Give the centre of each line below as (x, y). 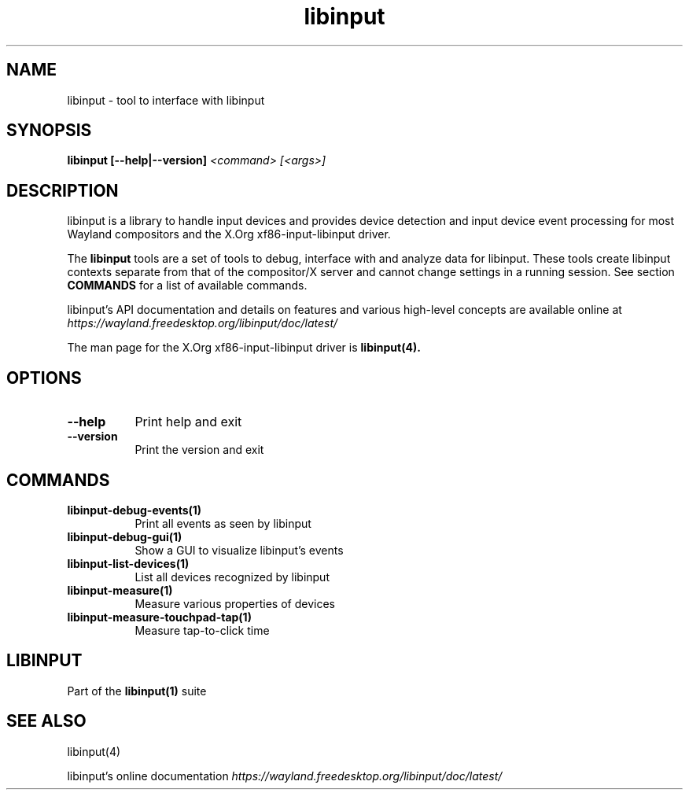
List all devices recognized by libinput (232, 577)
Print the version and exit (199, 450)
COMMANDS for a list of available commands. (187, 286)
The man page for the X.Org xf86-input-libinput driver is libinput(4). (244, 348)
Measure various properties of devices (235, 603)
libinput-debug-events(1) (134, 510)
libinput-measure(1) (120, 590)
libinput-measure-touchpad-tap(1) (159, 617)
